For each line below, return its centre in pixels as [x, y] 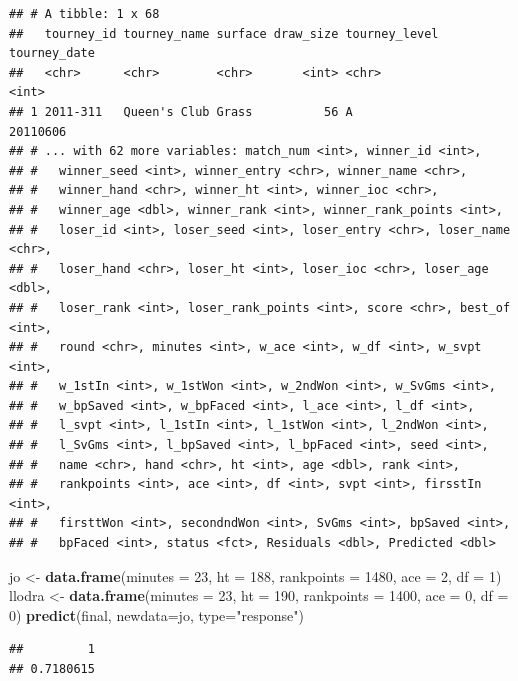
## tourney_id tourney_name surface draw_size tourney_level [224, 33]
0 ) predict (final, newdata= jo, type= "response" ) [157, 614]
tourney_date [52, 53]
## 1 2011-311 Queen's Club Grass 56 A [181, 111]
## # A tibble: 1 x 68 [84, 14]
